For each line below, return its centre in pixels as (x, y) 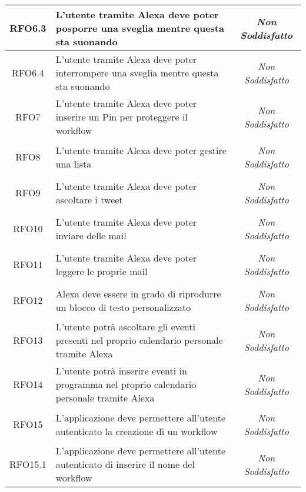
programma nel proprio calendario (126, 384)
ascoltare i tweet (89, 199)
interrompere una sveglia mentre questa (137, 73)
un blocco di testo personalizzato (123, 307)
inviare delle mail (91, 235)
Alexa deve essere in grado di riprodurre (138, 293)
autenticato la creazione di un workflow (137, 431)
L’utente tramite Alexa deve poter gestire (141, 150)
